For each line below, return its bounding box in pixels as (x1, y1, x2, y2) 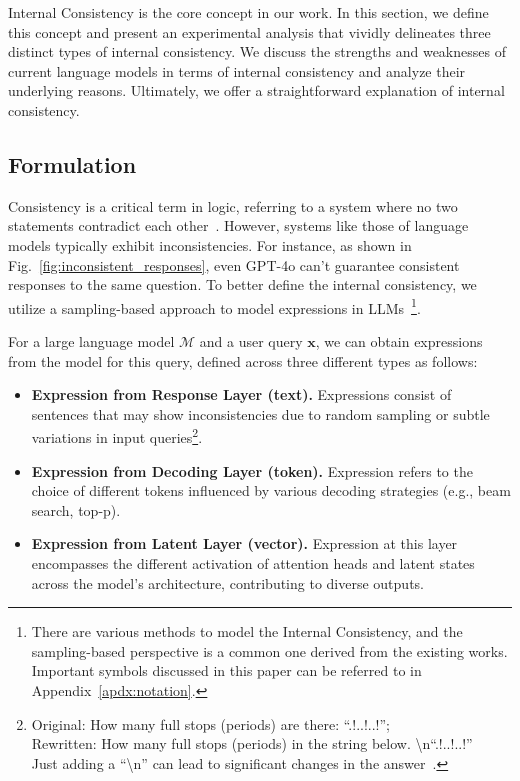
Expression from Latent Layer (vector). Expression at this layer (31, 533, 458, 554)
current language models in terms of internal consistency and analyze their (8, 60, 466, 81)
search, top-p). (31, 499, 121, 520)
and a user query (199, 330, 303, 351)
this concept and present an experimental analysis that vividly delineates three (8, 21, 491, 42)
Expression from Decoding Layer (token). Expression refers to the (31, 460, 473, 481)
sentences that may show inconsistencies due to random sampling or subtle (31, 403, 490, 424)
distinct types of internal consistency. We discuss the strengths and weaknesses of (8, 41, 506, 62)
